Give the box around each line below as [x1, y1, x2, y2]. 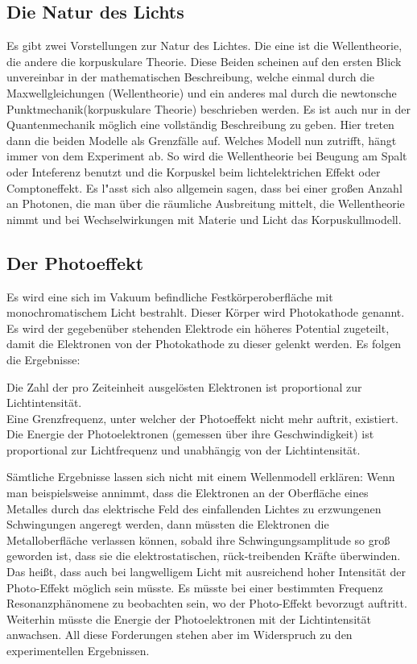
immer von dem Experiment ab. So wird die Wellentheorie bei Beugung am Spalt [6, 147, 407, 164]
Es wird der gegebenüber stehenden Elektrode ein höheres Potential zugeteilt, [6, 319, 390, 336]
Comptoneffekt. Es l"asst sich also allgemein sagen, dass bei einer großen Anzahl [6, 179, 403, 196]
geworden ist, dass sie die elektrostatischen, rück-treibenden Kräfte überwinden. [6, 547, 401, 564]
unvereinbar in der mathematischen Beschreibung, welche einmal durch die [6, 68, 375, 85]
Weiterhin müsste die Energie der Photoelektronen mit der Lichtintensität [6, 610, 371, 627]
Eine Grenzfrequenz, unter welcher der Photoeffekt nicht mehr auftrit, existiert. [6, 409, 399, 426]
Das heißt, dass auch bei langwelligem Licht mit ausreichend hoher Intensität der [6, 563, 406, 580]
